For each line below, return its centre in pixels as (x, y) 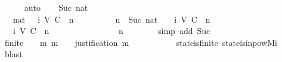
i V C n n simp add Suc (111, 31)
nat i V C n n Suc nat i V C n (111, 19)
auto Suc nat (56, 7)
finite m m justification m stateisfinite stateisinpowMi (141, 42)
